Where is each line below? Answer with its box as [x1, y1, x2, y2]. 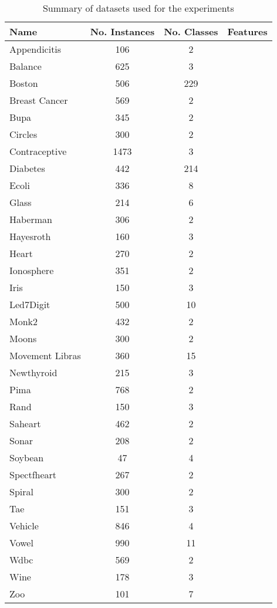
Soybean [9, 451, 44, 464]
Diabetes [9, 161, 45, 175]
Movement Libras [9, 349, 81, 362]
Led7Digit [9, 298, 50, 311]
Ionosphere [9, 264, 54, 277]
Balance [9, 59, 42, 73]
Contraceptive [9, 144, 67, 158]
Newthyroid [9, 366, 58, 379]
